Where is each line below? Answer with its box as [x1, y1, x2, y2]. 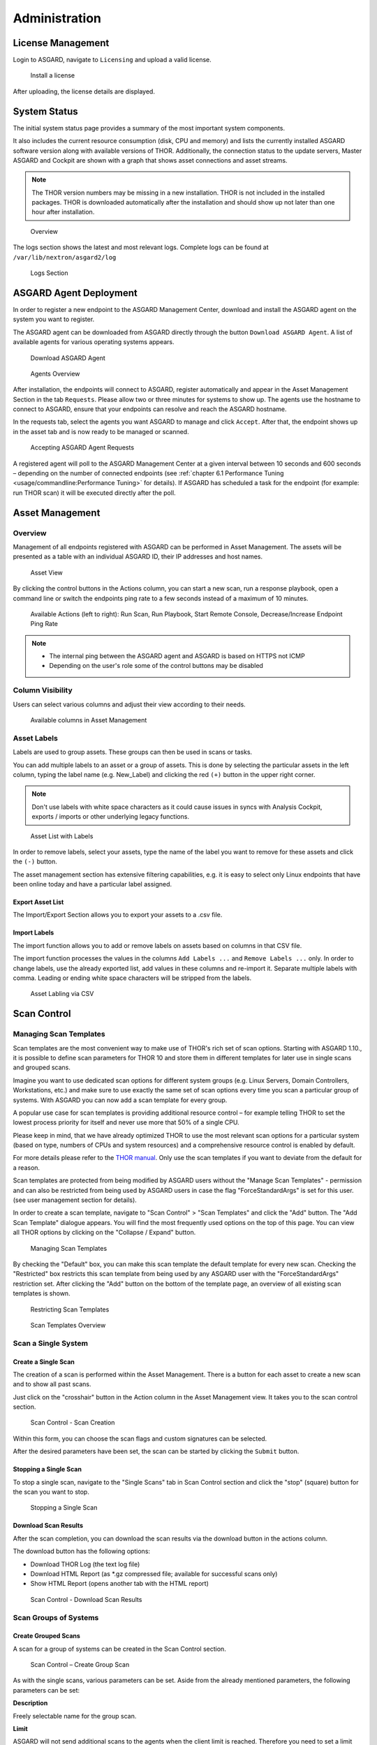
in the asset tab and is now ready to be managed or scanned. [13, 427, 189, 436]
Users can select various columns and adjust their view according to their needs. [13, 700, 246, 708]
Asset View [30, 568, 63, 577]
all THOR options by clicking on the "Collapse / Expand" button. [13, 1228, 196, 1237]
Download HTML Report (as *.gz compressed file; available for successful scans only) [30, 1569, 278, 1577]
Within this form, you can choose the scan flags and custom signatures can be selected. [13, 1434, 267, 1443]
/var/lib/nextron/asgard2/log [13, 253, 117, 261]
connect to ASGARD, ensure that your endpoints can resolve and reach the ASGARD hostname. [13, 405, 287, 413]
